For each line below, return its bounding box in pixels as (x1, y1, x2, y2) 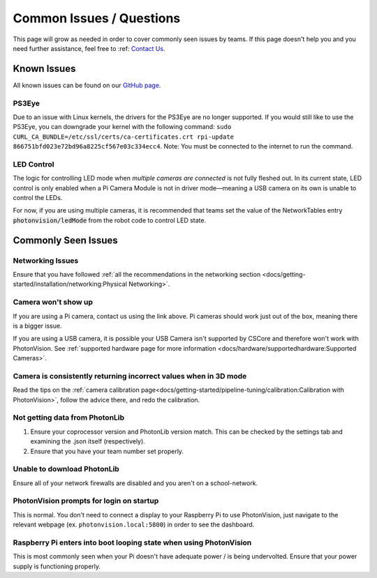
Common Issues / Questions (13, 10, 181, 26)
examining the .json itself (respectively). (30, 437, 146, 446)
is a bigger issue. (13, 321, 62, 330)
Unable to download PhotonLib (13, 464, 120, 474)
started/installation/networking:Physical (13, 280, 127, 289)
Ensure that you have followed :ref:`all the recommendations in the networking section (13, 271, 261, 279)
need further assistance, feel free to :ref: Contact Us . (13, 44, 165, 52)
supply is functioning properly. (13, 562, 101, 570)
